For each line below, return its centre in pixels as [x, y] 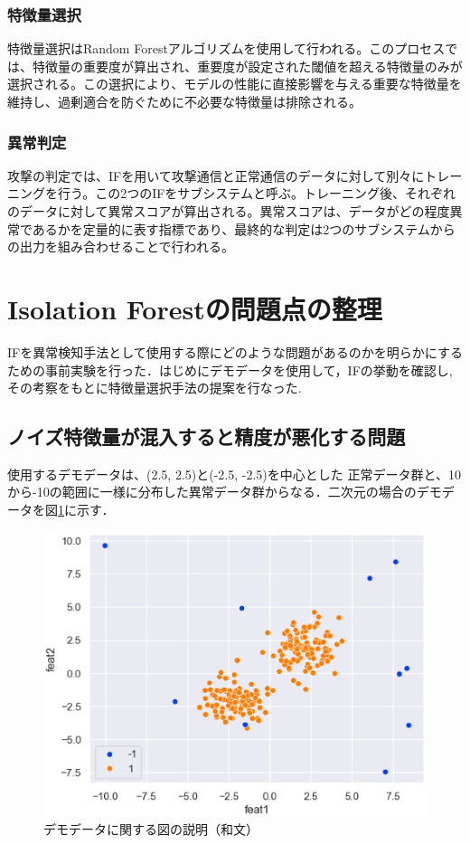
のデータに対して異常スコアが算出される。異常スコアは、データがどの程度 [229, 211]
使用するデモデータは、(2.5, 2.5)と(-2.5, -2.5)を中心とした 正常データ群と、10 [234, 474]
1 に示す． [86, 510]
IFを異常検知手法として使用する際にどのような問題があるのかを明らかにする [235, 351]
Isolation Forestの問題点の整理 [195, 308]
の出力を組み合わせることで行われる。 [121, 247]
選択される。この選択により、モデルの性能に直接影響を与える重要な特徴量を [235, 84]
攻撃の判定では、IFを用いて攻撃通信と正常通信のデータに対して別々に [216, 175]
